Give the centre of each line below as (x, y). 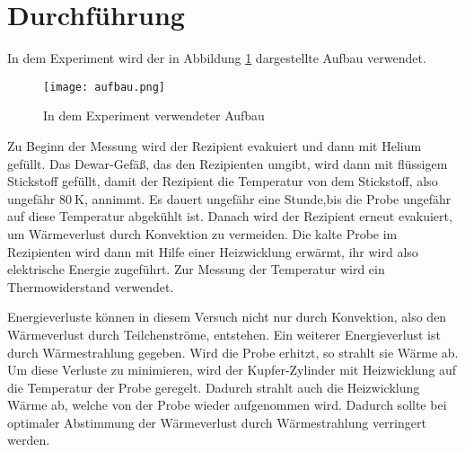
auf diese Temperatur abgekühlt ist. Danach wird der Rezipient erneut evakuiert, (230, 216)
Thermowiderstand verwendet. (91, 286)
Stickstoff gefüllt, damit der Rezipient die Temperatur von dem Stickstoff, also (223, 181)
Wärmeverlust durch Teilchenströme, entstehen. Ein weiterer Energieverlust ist (224, 334)
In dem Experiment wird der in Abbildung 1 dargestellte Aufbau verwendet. (217, 58)
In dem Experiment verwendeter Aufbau (154, 115)
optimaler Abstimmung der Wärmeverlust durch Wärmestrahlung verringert (217, 422)
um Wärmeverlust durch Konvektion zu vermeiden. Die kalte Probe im (202, 233)
